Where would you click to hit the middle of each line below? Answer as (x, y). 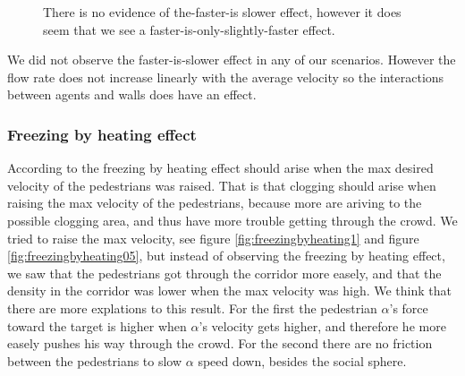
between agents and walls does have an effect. (132, 94)
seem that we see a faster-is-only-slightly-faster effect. (189, 29)
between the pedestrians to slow (95, 360)
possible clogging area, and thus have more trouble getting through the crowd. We (232, 220)
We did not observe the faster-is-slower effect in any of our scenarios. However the (232, 60)
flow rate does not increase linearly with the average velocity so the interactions (226, 77)
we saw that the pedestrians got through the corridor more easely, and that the (224, 273)
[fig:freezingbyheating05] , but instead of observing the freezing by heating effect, (226, 256)
